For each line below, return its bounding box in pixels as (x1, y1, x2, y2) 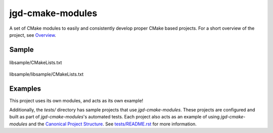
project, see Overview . (9, 32, 57, 38)
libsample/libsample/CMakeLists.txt (9, 71, 83, 77)
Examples (9, 84, 41, 93)
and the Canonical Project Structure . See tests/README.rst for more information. (28, 121, 197, 127)
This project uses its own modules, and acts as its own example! (9, 97, 144, 103)
